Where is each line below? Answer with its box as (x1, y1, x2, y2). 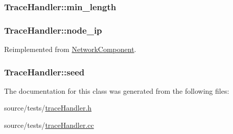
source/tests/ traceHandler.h (4, 102, 92, 113)
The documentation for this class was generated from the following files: (4, 85, 229, 96)
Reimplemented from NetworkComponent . (4, 44, 136, 55)
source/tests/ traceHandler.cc (4, 120, 94, 130)
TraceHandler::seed (4, 65, 85, 78)
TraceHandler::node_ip (4, 23, 102, 36)
